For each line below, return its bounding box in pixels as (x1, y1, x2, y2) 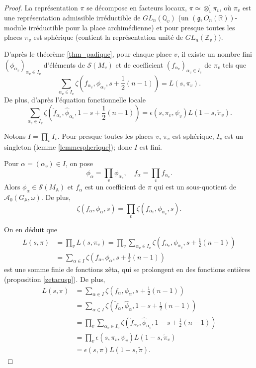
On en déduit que (4, 224, 57, 234)
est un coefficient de (85, 182, 146, 192)
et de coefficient (115, 59, 164, 70)
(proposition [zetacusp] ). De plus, (4, 274, 105, 284)
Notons (4, 130, 26, 141)
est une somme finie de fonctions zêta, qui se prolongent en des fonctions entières (4, 264, 251, 275)
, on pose (65, 158, 93, 169)
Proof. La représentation (4, 2, 78, 12)
